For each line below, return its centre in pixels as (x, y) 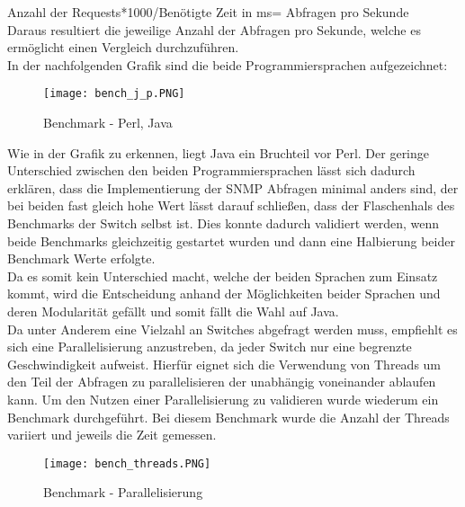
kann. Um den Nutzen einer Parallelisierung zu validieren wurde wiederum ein (223, 399)
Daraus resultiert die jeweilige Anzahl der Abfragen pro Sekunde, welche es (214, 29)
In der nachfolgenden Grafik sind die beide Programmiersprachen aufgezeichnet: (228, 64)
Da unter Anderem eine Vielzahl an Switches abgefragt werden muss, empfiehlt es (232, 329)
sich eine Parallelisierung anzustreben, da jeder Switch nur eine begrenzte (210, 347)
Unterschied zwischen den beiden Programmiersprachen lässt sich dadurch (211, 170)
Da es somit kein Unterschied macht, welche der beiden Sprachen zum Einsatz (223, 276)
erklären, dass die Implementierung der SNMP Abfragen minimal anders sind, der (233, 187)
